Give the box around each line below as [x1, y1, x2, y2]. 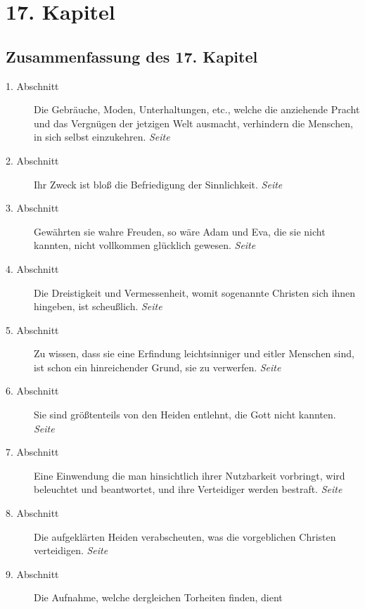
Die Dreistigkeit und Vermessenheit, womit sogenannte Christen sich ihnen [34, 285, 356, 300]
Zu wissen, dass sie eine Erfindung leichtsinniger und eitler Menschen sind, [34, 346, 354, 361]
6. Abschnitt [6, 383, 59, 398]
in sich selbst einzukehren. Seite [34, 129, 170, 144]
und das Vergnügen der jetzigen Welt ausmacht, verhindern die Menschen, [34, 115, 353, 130]
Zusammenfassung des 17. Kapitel [6, 45, 258, 67]
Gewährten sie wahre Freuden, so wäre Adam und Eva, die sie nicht [34, 224, 326, 238]
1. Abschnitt [6, 78, 59, 93]
